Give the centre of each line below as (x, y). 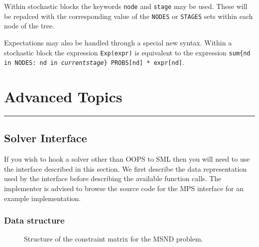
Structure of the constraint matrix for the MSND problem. (114, 239)
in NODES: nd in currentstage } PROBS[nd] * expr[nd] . (94, 62)
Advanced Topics (63, 96)
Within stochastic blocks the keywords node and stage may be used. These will (126, 6)
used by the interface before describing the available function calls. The (113, 178)
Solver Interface (46, 138)
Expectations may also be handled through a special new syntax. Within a (118, 42)
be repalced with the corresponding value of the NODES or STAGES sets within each (129, 16)
